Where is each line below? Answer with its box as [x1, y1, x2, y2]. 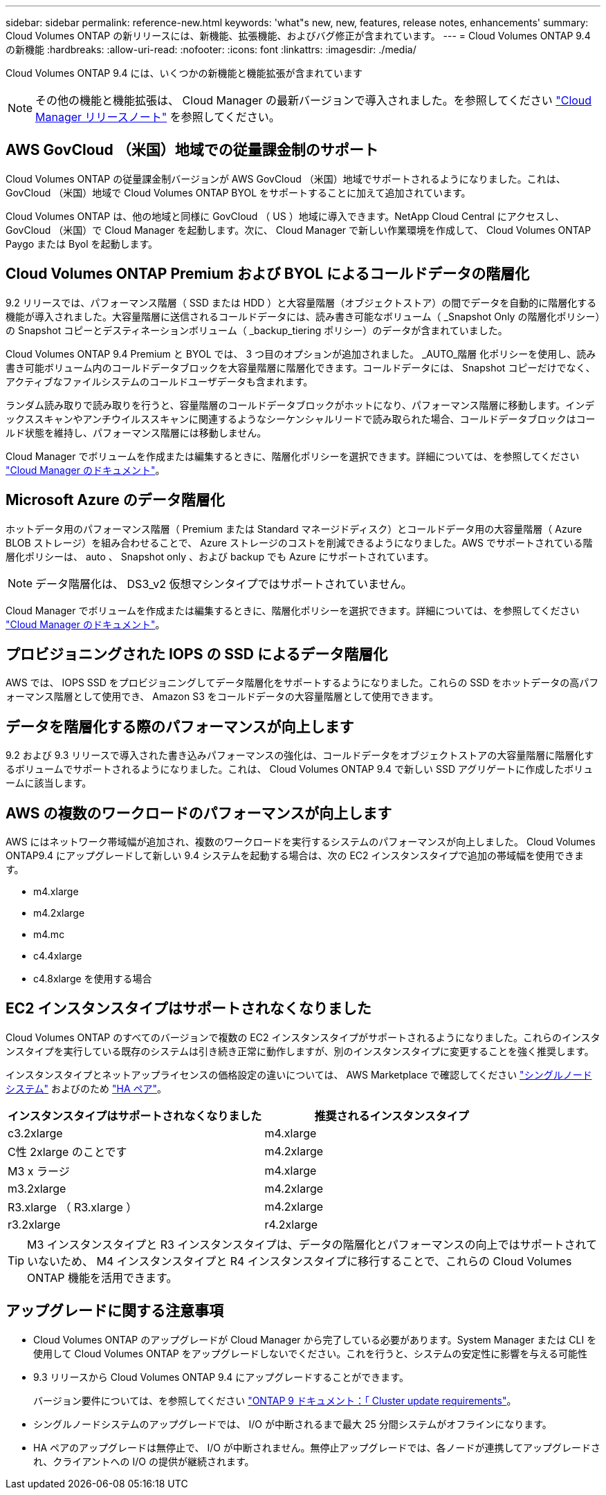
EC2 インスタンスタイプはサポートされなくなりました [6, 1000, 371, 1018]
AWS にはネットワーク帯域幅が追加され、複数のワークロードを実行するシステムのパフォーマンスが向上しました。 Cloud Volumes [6, 836, 596, 848]
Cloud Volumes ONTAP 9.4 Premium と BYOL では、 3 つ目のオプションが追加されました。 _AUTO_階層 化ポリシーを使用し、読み [6, 347, 596, 360]
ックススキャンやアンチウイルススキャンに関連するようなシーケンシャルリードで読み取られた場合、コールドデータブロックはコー [6, 412, 596, 425]
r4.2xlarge [264, 1217, 318, 1231]
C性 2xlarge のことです [8, 1144, 127, 1159]
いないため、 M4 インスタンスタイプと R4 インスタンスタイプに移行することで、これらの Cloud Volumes [27, 1254, 572, 1268]
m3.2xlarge [8, 1181, 66, 1195]
